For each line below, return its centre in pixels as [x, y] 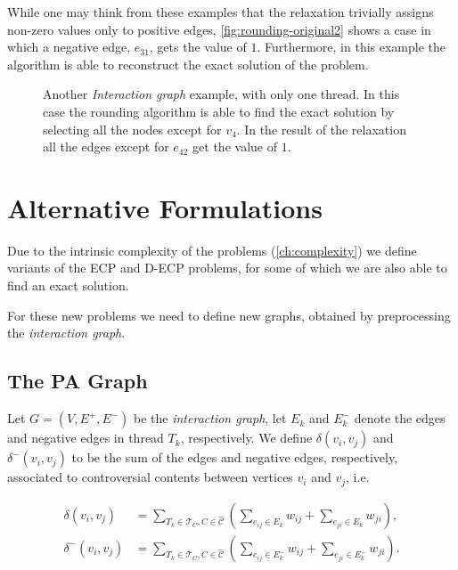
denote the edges [400, 418]
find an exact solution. [68, 285]
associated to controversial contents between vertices [150, 477]
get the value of [235, 147]
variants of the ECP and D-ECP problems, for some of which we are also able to [227, 268]
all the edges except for [106, 147]
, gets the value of [198, 47]
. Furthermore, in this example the [352, 47]
